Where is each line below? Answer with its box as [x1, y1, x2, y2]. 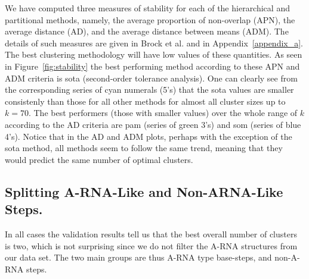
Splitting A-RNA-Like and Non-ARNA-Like [5, 182, 283, 200]
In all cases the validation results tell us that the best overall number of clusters [5, 227, 297, 240]
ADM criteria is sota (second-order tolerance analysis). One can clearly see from [5, 71, 298, 84]
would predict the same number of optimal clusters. [5, 153, 193, 165]
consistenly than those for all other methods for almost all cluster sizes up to [5, 95, 286, 107]
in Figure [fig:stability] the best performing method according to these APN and [5, 59, 300, 72]
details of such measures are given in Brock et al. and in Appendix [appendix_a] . [5, 36, 304, 49]
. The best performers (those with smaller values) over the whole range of [28, 106, 298, 119]
